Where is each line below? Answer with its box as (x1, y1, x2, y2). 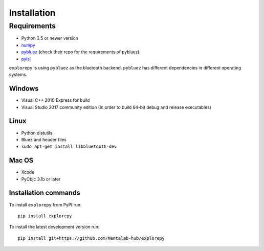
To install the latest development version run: (9, 224, 100, 230)
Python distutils (21, 130, 53, 136)
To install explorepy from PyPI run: (9, 202, 82, 207)
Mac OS (9, 157, 34, 165)
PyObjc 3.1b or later (21, 176, 61, 182)
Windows (9, 85, 39, 93)
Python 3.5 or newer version (21, 35, 78, 41)
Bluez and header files (21, 137, 66, 142)
